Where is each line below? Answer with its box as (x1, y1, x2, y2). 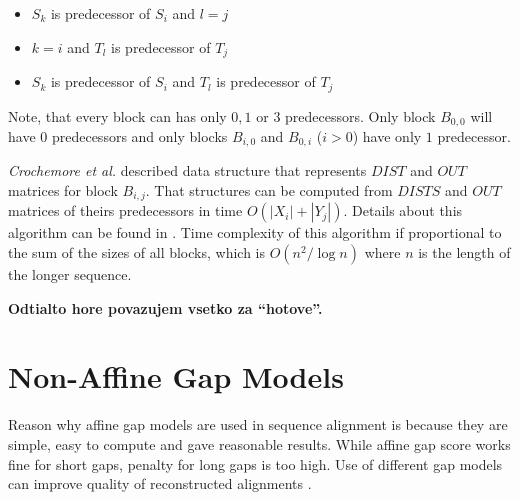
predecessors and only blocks (51, 125, 228, 146)
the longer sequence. (8, 264, 132, 285)
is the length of (418, 242, 511, 263)
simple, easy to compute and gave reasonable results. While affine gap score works (8, 433, 511, 454)
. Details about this (343, 200, 463, 221)
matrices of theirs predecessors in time (8, 200, 243, 221)
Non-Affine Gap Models (8, 356, 344, 397)
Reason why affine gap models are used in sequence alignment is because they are (8, 414, 508, 435)
